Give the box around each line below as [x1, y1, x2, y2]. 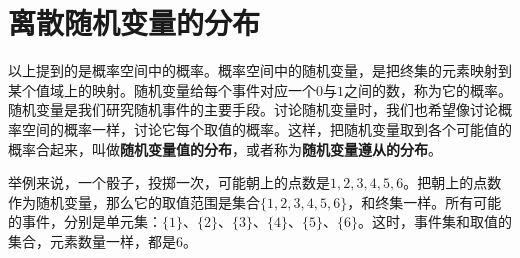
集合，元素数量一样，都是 [8, 230, 176, 251]
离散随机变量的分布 [8, 2, 261, 43]
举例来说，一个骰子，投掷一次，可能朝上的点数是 [8, 172, 330, 193]
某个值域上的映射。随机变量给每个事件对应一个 [8, 79, 316, 100]
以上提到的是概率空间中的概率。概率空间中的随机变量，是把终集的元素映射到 [8, 60, 512, 81]
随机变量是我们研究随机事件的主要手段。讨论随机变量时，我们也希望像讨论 [8, 99, 498, 120]
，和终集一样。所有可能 [347, 191, 502, 212]
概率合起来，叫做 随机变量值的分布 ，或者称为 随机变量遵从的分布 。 [8, 138, 442, 159]
